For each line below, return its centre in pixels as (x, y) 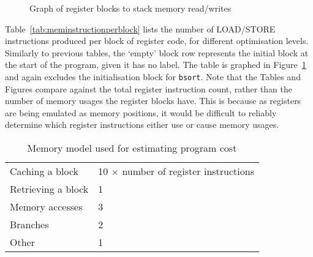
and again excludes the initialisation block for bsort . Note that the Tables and (153, 76)
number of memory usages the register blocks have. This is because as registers (153, 101)
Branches (29, 224)
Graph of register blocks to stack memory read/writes (130, 8)
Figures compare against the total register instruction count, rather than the (149, 88)
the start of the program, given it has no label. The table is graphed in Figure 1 (156, 65)
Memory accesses (46, 207)
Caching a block (44, 171)
